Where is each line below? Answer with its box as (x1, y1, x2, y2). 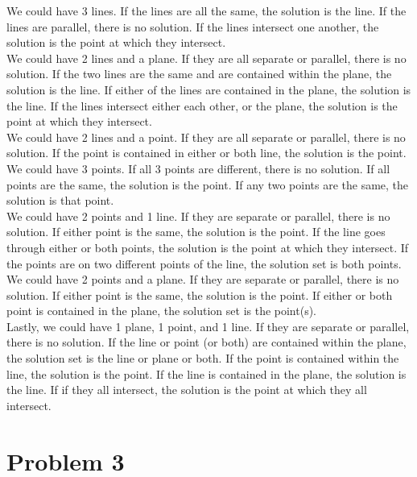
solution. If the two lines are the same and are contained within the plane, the (6, 65, 392, 82)
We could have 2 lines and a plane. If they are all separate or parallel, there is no (6, 49, 407, 66)
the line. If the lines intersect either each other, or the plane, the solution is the (6, 97, 398, 114)
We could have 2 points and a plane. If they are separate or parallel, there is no (6, 271, 399, 288)
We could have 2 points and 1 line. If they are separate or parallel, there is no (6, 207, 390, 224)
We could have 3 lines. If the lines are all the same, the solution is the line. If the (6, 2, 407, 19)
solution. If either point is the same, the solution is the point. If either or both (6, 286, 393, 303)
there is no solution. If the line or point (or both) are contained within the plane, (6, 334, 407, 350)
